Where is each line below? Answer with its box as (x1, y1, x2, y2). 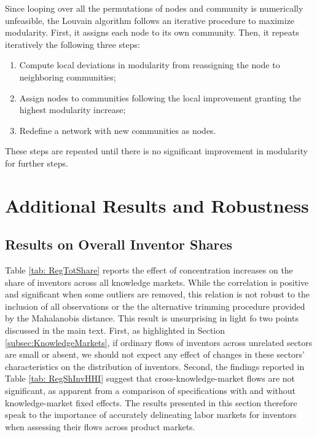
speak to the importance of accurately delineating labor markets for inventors (5, 408, 297, 421)
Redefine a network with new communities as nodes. (19, 124, 216, 136)
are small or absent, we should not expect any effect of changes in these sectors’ (5, 348, 305, 361)
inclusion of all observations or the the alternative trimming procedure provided (5, 299, 305, 312)
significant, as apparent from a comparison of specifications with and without (5, 384, 296, 397)
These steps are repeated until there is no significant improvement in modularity (5, 144, 308, 157)
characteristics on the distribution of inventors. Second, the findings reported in (5, 360, 305, 372)
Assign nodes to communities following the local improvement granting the (19, 91, 301, 104)
